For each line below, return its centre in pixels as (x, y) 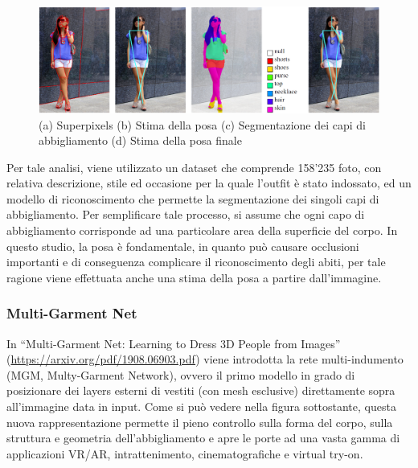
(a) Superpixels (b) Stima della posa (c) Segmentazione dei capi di (202, 124)
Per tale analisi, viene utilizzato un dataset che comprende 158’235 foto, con (194, 167)
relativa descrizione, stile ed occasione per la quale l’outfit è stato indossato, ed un (209, 183)
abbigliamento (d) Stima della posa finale (140, 140)
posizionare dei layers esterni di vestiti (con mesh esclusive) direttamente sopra (201, 390)
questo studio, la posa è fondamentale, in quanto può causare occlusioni (183, 246)
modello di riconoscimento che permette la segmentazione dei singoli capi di (193, 198)
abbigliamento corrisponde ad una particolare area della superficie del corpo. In (202, 230)
